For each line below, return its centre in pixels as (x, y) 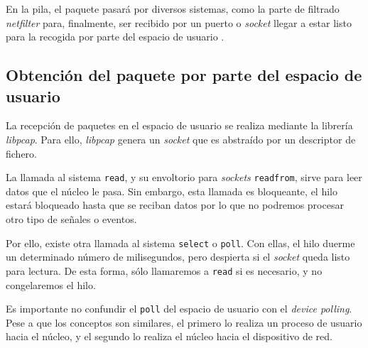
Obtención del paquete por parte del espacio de (184, 75)
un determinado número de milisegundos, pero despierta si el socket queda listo (178, 257)
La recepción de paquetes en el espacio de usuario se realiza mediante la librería (179, 125)
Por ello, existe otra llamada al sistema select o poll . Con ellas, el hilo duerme (180, 243)
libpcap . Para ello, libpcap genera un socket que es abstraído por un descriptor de (181, 139)
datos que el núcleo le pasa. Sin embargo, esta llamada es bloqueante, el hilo (172, 191)
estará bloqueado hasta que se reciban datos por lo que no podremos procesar (175, 205)
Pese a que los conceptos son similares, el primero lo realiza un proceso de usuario (184, 322)
